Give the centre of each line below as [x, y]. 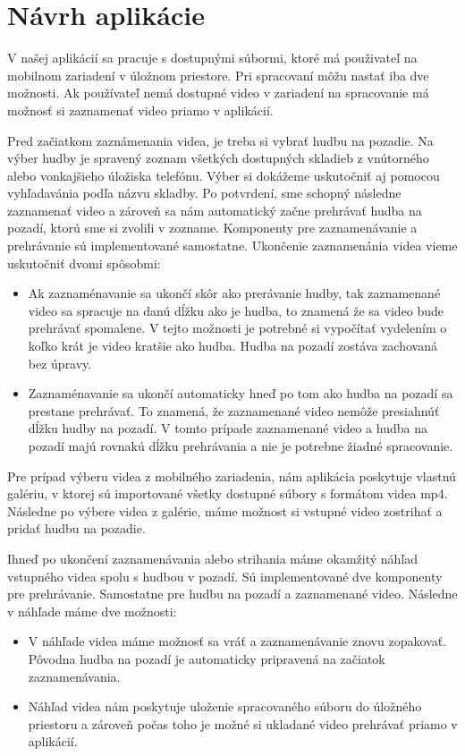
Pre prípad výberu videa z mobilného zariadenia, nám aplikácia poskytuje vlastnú [232, 476]
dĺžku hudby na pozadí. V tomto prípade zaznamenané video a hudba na [228, 428]
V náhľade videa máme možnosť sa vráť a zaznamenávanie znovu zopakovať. [237, 641]
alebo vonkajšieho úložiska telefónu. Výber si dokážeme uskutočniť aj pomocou [224, 175]
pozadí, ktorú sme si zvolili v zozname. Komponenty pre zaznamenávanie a [212, 228]
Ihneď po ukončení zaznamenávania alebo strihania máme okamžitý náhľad [213, 558]
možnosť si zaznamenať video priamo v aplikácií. [140, 110]
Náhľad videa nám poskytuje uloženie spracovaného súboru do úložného [225, 706]
